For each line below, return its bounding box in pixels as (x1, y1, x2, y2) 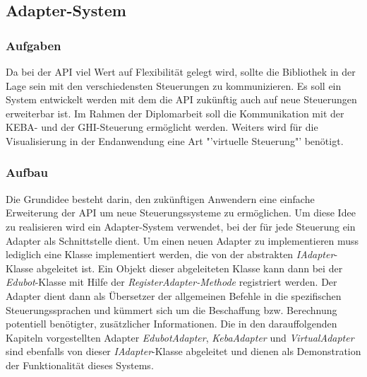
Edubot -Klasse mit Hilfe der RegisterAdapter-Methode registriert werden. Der (6, 274, 337, 289)
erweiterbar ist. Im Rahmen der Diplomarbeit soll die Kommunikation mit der (6, 105, 344, 120)
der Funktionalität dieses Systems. (6, 357, 154, 372)
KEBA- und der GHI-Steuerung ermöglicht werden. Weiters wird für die (6, 120, 318, 134)
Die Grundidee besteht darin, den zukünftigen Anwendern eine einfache (6, 191, 315, 206)
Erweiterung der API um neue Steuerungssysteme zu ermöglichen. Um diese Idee (6, 205, 356, 220)
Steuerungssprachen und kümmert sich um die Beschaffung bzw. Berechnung (6, 302, 337, 317)
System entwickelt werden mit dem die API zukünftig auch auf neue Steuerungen (6, 92, 357, 107)
